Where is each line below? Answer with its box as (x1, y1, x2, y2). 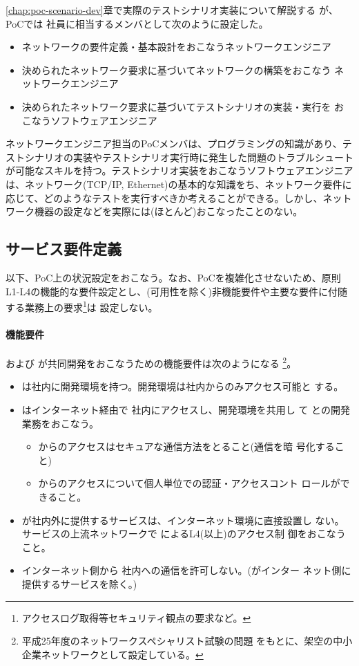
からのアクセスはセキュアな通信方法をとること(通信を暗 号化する (38, 439, 335, 454)
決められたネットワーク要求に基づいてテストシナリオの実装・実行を (21, 99, 331, 113)
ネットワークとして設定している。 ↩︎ (41, 647, 204, 661)
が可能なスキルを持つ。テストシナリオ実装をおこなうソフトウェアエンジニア (6, 163, 353, 178)
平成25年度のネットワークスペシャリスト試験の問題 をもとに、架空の (21, 633, 333, 648)
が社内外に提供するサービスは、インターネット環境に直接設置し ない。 (21, 512, 345, 527)
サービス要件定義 (6, 238, 122, 259)
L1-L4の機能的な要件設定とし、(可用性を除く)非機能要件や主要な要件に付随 (6, 284, 348, 298)
